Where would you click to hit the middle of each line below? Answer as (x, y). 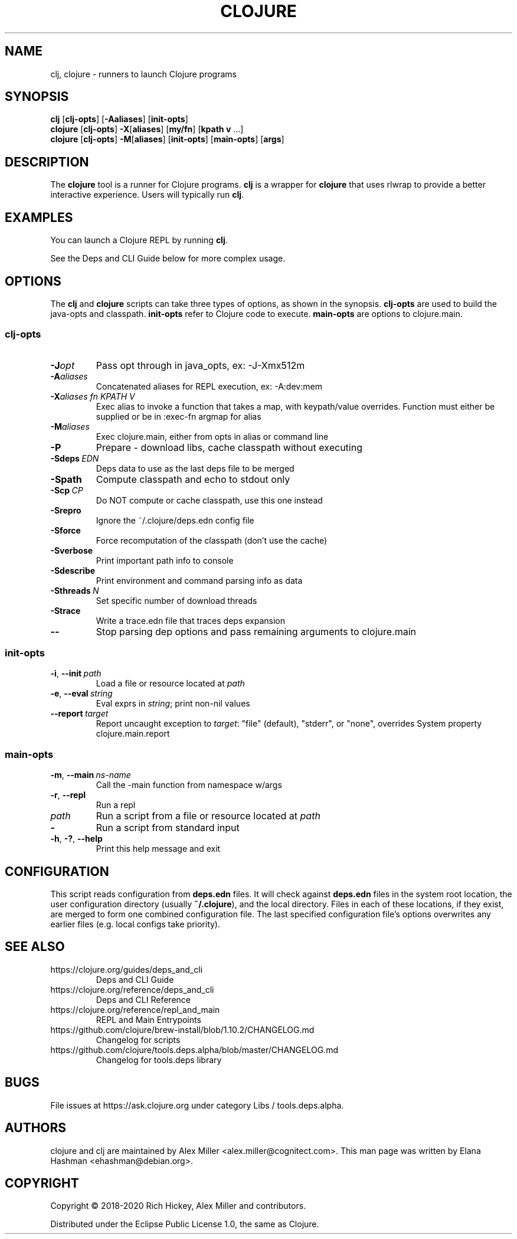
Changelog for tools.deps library (159, 1060)
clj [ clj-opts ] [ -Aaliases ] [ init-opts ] (119, 119)
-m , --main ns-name (91, 775)
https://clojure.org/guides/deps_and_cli (127, 969)
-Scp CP (67, 490)
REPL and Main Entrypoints (148, 1019)
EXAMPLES (39, 217)
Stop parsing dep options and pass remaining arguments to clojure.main (256, 631)
